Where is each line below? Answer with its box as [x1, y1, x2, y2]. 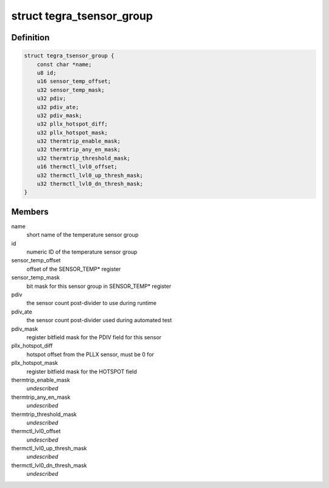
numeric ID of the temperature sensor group [26, 248, 138, 256]
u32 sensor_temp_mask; [37, 86, 105, 93]
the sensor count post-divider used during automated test [26, 317, 172, 324]
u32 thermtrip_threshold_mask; [37, 154, 130, 162]
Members [11, 206, 49, 217]
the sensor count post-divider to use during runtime [26, 300, 157, 307]
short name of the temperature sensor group [26, 231, 139, 239]
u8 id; [37, 69, 57, 76]
